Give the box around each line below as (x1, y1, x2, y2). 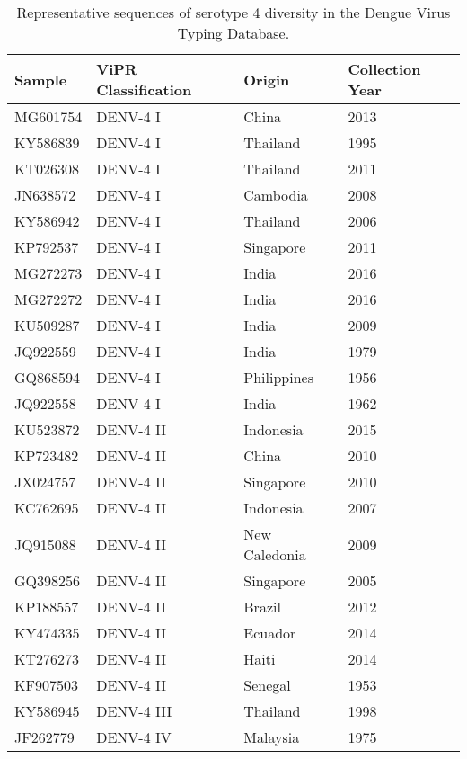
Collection (348, 58, 421, 79)
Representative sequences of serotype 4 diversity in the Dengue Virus (16, 2, 451, 22)
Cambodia (243, 184, 308, 205)
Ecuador (243, 622, 296, 643)
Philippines (243, 367, 313, 388)
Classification (96, 79, 192, 100)
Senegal (243, 674, 291, 695)
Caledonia (243, 544, 306, 565)
